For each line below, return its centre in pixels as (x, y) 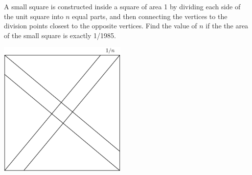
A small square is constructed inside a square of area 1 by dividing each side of (122, 6)
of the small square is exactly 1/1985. (60, 35)
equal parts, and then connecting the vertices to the (150, 16)
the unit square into (34, 16)
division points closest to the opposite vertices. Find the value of (101, 26)
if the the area (227, 26)
